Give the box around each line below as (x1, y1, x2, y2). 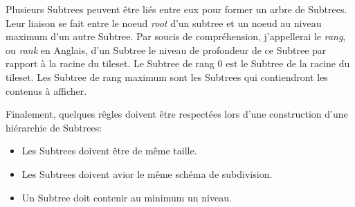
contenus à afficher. (6, 83, 87, 98)
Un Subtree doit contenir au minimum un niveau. (21, 190, 232, 204)
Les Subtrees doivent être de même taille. (21, 143, 197, 158)
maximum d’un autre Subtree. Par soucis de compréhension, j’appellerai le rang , (6, 29, 346, 44)
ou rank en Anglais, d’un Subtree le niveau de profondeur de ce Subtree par (6, 42, 327, 57)
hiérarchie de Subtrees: (6, 120, 102, 134)
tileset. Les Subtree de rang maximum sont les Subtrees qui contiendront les (6, 69, 328, 84)
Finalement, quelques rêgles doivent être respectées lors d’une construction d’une (6, 107, 348, 121)
